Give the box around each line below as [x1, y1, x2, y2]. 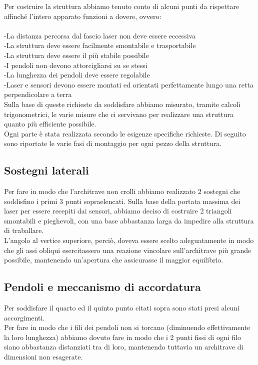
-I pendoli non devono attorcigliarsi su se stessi [4, 59, 147, 70]
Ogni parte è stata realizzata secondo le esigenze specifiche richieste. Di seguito [4, 128, 246, 138]
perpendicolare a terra [4, 89, 72, 99]
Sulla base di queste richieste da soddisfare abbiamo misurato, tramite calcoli [4, 98, 240, 109]
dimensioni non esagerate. [4, 351, 83, 362]
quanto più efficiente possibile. [4, 118, 96, 129]
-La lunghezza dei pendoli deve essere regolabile [4, 69, 150, 80]
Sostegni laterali [4, 162, 89, 178]
